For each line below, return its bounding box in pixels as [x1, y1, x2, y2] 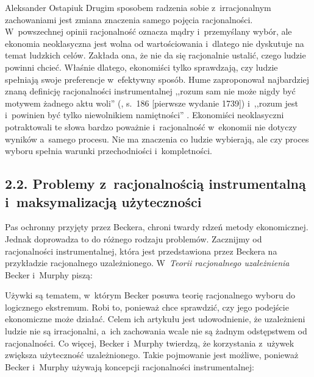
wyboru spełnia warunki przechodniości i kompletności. [5, 144, 212, 157]
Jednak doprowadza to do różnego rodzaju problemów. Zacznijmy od [5, 232, 262, 245]
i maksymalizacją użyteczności [5, 192, 202, 211]
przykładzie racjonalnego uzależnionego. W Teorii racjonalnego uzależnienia [5, 256, 290, 269]
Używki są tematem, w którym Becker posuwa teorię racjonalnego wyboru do [5, 289, 296, 301]
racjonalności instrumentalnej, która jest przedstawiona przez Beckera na [5, 244, 277, 257]
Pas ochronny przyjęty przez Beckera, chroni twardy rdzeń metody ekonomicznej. [5, 220, 309, 233]
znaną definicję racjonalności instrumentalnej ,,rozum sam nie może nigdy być [5, 85, 296, 97]
